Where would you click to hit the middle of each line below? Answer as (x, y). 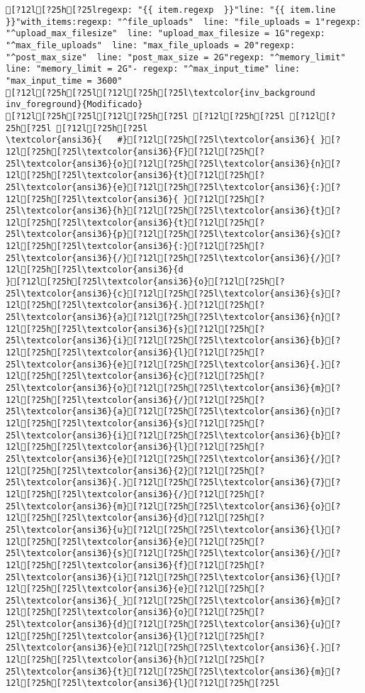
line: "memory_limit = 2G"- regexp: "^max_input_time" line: (153, 69)
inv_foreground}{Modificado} (74, 105)
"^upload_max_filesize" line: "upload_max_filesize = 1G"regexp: (166, 34)
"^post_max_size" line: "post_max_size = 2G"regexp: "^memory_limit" (176, 57)
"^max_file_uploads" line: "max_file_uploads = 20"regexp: (151, 45)
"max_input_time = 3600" (64, 81)
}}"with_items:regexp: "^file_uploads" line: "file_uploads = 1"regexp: (184, 22)
